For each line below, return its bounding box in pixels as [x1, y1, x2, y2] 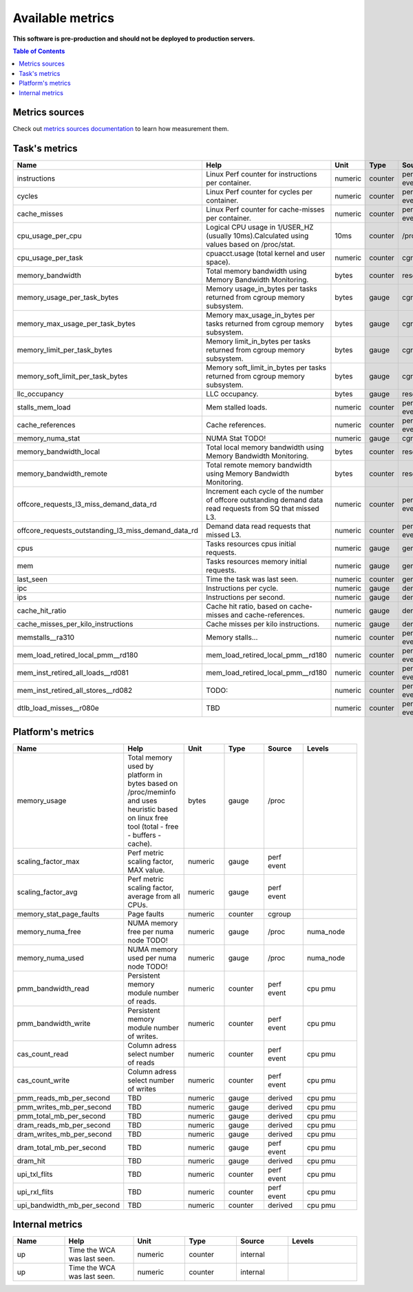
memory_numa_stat [17, 434, 81, 443]
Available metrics [12, 10, 115, 26]
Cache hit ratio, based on [206, 602, 288, 612]
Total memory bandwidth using [206, 266, 307, 276]
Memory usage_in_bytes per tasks [206, 284, 317, 294]
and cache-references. [231, 610, 306, 620]
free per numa [127, 927, 174, 936]
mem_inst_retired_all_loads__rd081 [17, 668, 129, 678]
